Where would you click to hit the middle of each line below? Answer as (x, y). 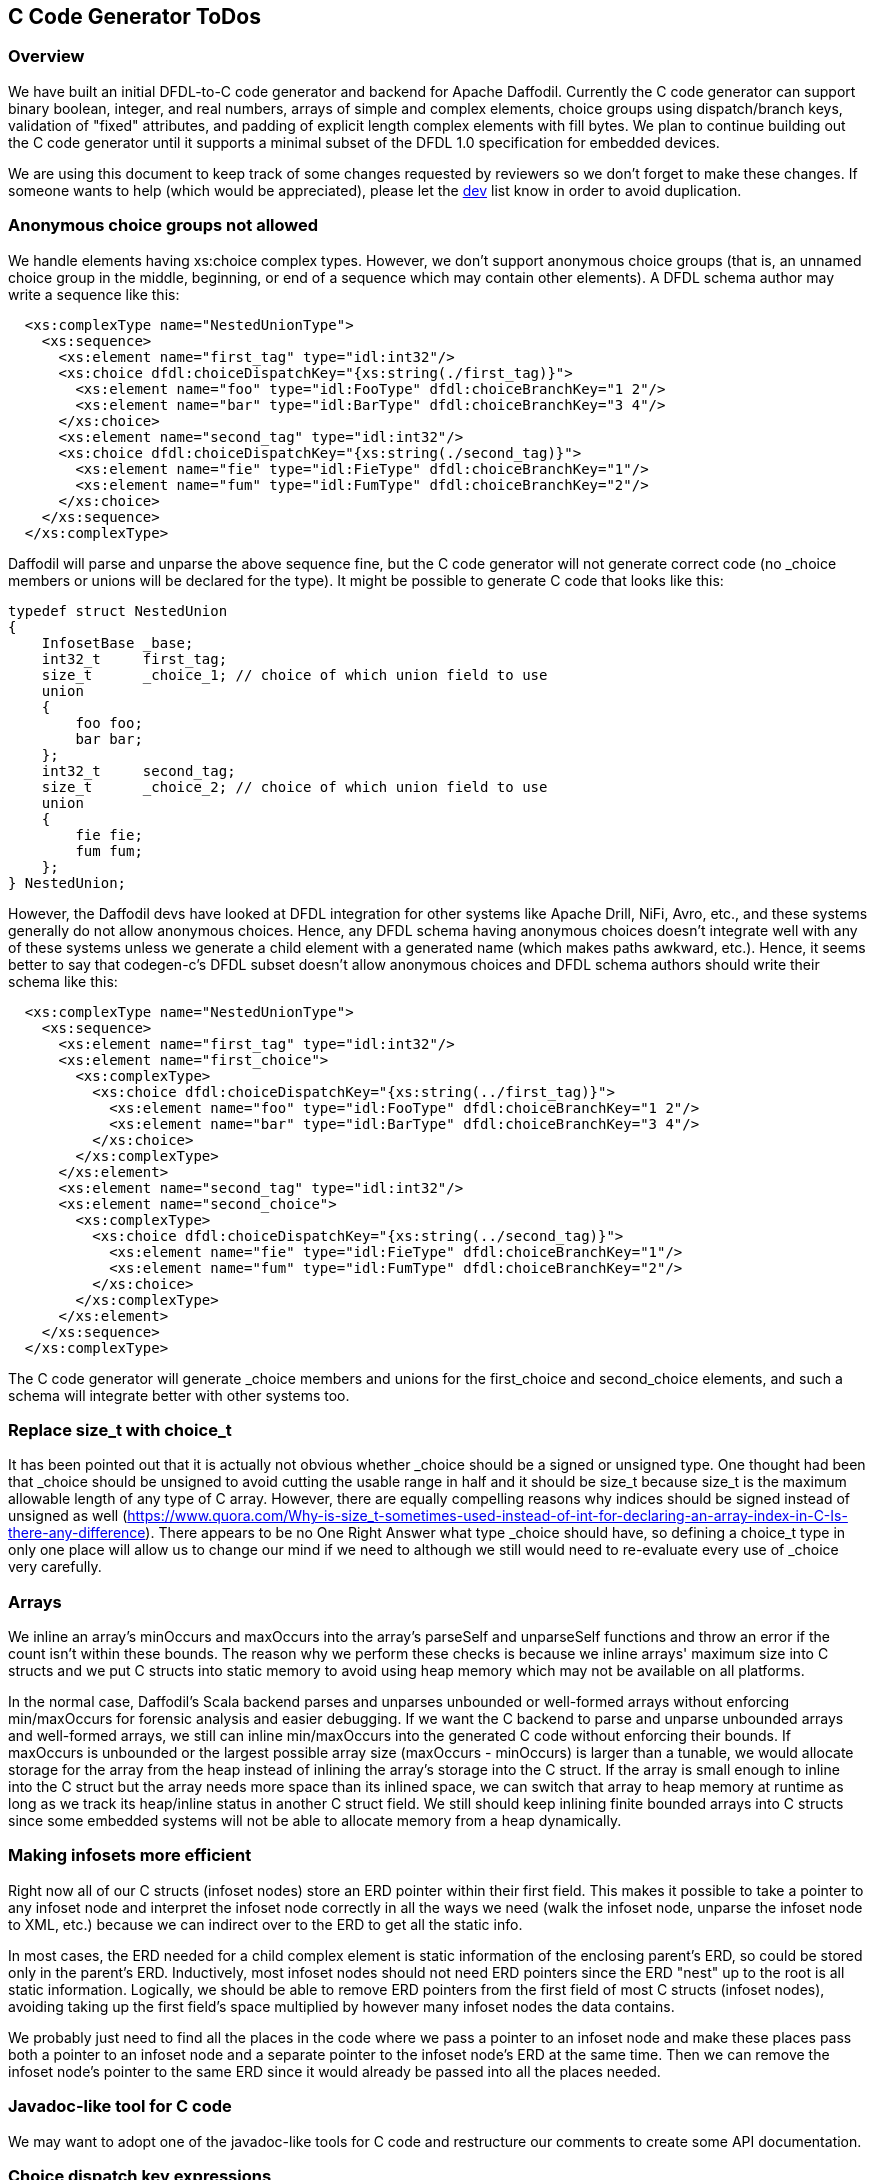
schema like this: (63, 981)
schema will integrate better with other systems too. (179, 1395)
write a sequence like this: (94, 294)
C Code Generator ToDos (134, 16)
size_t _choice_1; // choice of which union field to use (294, 674)
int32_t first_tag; (134, 658)
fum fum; (109, 850)
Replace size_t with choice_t (120, 1429)
